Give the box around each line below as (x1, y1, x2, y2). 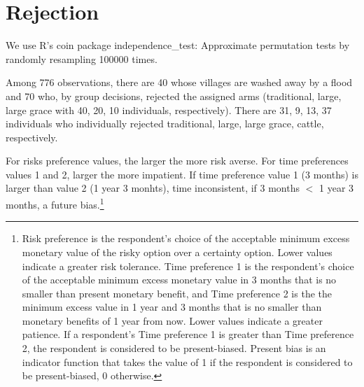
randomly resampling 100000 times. (6, 51, 157, 66)
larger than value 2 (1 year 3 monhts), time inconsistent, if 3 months (6, 181, 300, 195)
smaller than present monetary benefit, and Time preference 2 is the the (22, 286, 332, 300)
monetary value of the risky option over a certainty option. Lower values (22, 244, 332, 259)
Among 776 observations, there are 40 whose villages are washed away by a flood (6, 75, 353, 90)
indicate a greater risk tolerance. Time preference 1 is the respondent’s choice (22, 258, 354, 273)
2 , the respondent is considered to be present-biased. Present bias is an (22, 341, 326, 356)
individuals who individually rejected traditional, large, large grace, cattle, (6, 116, 324, 131)
